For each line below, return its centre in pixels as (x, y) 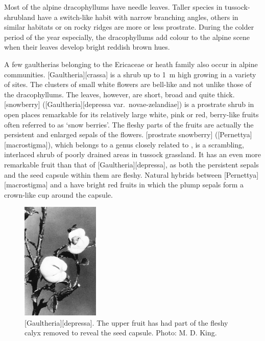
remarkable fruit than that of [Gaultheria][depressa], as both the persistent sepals (131, 164)
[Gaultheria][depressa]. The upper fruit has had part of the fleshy (126, 322)
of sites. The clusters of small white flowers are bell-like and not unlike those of (128, 84)
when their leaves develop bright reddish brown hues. (87, 47)
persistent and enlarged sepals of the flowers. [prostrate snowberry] (109, 134)
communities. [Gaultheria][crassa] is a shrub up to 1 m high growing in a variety (130, 74)
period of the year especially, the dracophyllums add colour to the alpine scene (127, 37)
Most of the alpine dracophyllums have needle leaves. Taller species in (113, 7)
